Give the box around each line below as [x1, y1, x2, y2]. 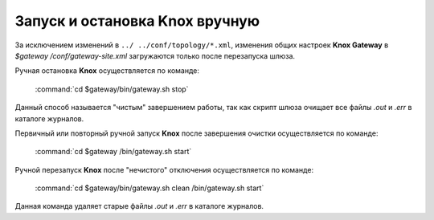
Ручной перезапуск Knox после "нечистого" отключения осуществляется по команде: [14, 165, 313, 174]
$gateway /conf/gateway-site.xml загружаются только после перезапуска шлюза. [14, 51, 296, 60]
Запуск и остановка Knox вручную [14, 12, 260, 30]
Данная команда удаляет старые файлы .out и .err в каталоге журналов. [14, 202, 264, 211]
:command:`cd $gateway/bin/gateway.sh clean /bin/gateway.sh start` [35, 183, 264, 193]
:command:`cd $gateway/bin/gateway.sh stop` [35, 84, 189, 94]
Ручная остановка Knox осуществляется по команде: [14, 66, 200, 75]
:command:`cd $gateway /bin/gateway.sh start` [35, 147, 192, 157]
